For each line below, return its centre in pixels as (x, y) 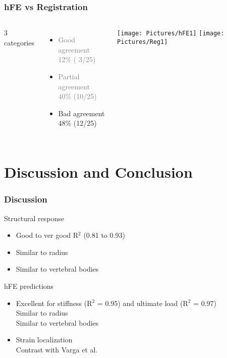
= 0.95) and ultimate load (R (143, 303)
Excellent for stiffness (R (54, 303)
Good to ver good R (47, 235)
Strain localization (44, 340)
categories (19, 42)
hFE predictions (29, 286)
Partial (69, 76)
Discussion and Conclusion (98, 172)
